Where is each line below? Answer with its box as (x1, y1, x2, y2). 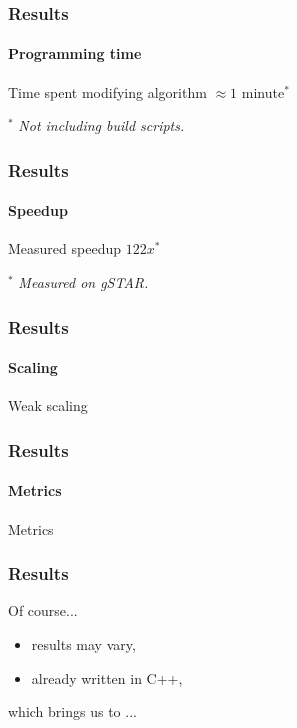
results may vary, (31, 633, 136, 654)
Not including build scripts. (18, 115, 185, 136)
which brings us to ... (8, 701, 137, 722)
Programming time (8, 43, 142, 64)
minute (241, 81, 285, 102)
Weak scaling (8, 395, 88, 416)
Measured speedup (8, 238, 121, 259)
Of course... (8, 600, 78, 621)
